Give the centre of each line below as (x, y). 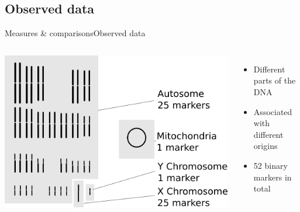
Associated (273, 111)
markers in (273, 177)
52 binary (270, 165)
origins (265, 146)
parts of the (275, 80)
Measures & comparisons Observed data (75, 33)
